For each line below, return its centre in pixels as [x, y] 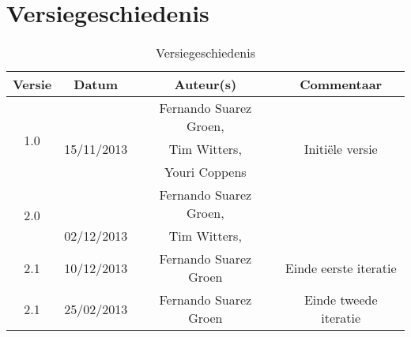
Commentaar [341, 84]
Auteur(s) [205, 84]
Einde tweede [341, 300]
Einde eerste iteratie [341, 268]
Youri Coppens [205, 172]
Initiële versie [341, 149]
